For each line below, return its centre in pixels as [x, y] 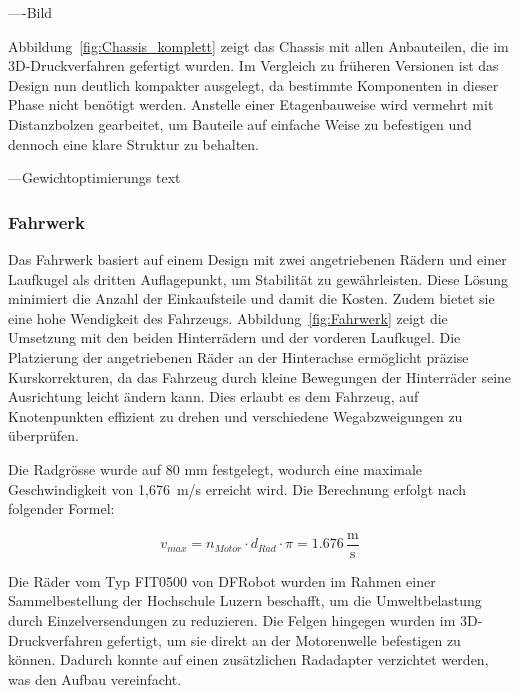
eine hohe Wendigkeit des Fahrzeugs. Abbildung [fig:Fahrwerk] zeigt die [228, 317]
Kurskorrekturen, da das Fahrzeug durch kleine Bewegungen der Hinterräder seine [260, 376]
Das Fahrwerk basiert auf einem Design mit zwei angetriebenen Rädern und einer [257, 258]
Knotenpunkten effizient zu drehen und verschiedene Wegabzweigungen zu [235, 415]
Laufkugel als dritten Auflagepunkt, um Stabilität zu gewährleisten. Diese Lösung [258, 278]
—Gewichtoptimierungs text [94, 177]
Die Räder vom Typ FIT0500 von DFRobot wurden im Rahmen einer [222, 580]
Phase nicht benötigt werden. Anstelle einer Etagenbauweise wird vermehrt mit [251, 104]
